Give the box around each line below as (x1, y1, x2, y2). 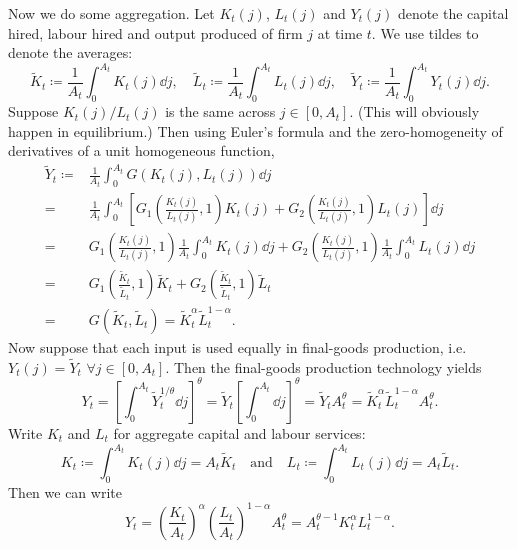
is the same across (165, 101, 276, 122)
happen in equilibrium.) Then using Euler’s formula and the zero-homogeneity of (8, 120, 503, 141)
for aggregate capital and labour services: (113, 422, 366, 443)
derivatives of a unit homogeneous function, (8, 140, 275, 161)
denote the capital (397, 3, 509, 23)
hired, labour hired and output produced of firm (8, 22, 303, 43)
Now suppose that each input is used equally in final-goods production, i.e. (8, 337, 467, 358)
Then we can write (8, 481, 122, 502)
